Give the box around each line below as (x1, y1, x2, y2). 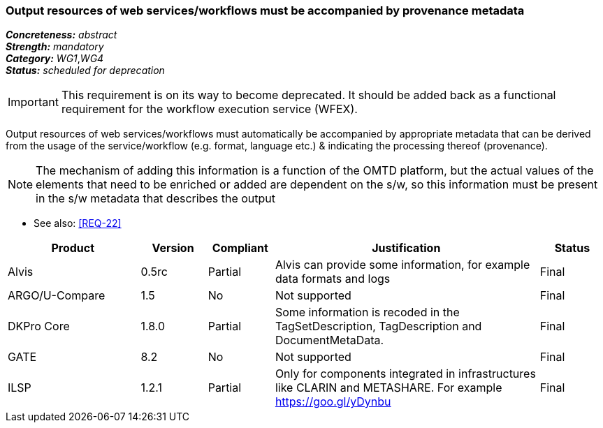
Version (152, 241, 194, 256)
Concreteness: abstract (6, 29, 117, 41)
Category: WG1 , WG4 (6, 52, 104, 65)
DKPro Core (8, 319, 70, 334)
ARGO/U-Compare (8, 288, 106, 303)
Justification (372, 241, 441, 256)
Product (51, 241, 95, 256)
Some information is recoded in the (275, 305, 460, 320)
